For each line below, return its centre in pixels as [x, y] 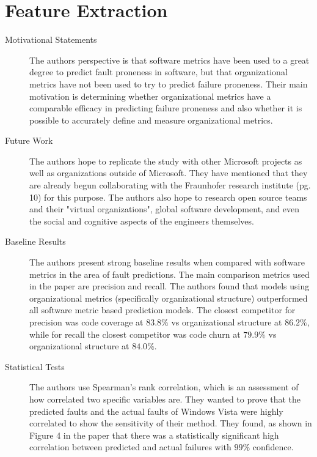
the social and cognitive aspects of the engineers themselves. [142, 221]
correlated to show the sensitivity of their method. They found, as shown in [171, 423]
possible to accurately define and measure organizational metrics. [151, 120]
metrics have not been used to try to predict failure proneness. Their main [169, 84]
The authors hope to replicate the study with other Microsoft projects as [166, 161]
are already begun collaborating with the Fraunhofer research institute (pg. [170, 185]
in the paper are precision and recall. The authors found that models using [169, 286]
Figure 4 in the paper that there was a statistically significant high [154, 435]
